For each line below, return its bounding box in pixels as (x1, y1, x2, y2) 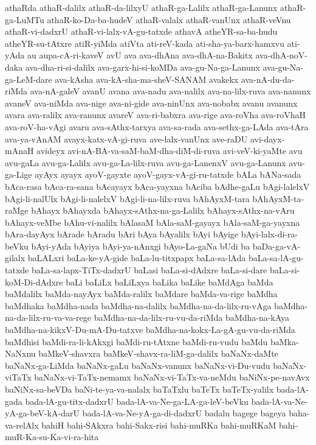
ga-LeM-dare (5, 72, 52, 85)
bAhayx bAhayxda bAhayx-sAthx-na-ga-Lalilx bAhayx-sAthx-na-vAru (31, 204, 295, 217)
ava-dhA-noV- (255, 49, 307, 61)
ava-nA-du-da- (241, 72, 295, 85)
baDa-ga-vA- (252, 239, 301, 252)
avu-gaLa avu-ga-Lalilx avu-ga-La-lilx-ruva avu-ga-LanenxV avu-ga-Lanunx (5, 156, 286, 169)
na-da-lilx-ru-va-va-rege (5, 311, 92, 324)
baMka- (270, 335, 299, 348)
